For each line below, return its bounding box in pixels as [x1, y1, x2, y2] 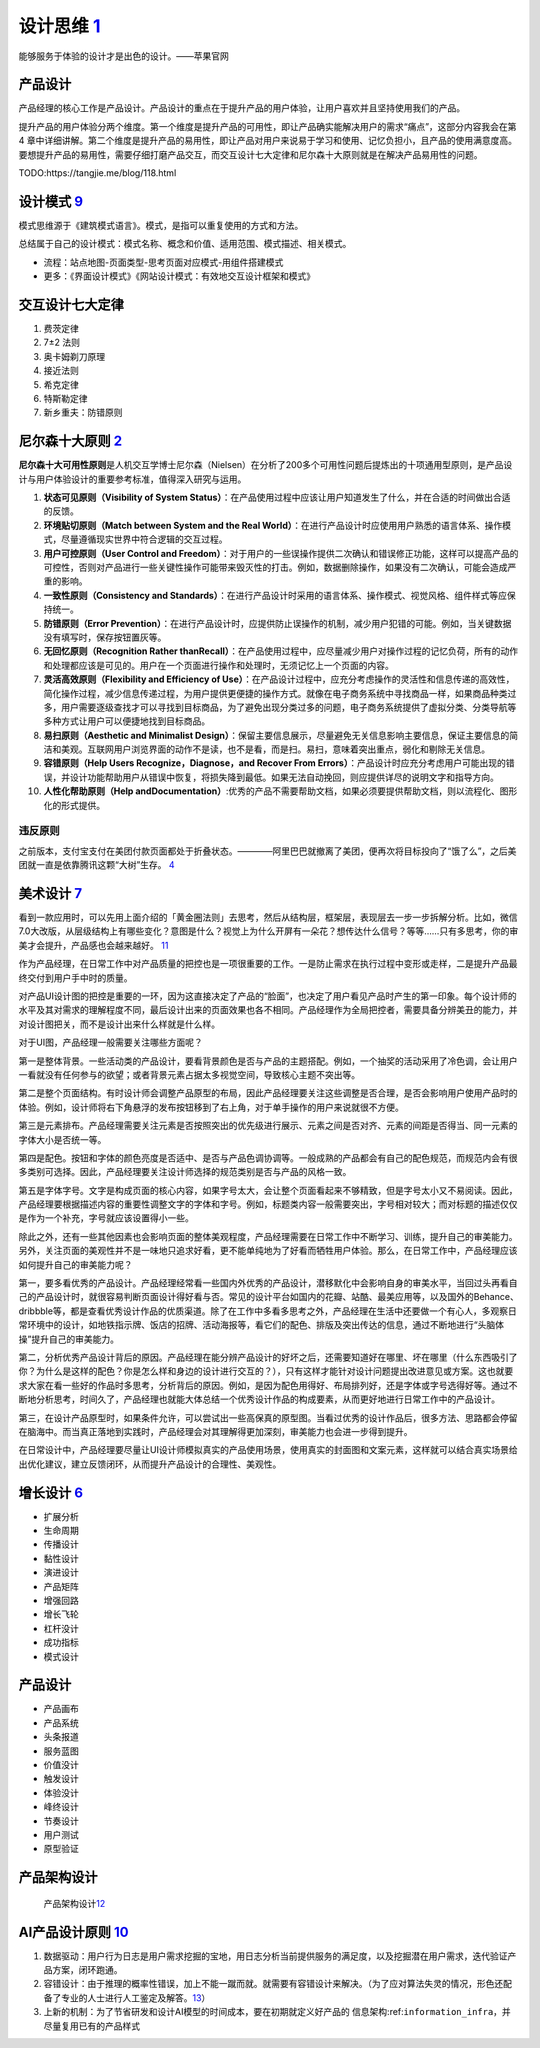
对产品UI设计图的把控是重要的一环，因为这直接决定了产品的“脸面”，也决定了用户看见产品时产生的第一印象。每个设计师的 [18, 990, 517, 1002]
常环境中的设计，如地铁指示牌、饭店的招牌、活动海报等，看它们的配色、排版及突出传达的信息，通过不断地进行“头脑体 [18, 1319, 505, 1331]
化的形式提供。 [43, 799, 105, 811]
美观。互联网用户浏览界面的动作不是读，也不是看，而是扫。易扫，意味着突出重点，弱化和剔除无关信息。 [60, 743, 490, 755]
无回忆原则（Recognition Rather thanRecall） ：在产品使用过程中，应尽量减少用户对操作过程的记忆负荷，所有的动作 [43, 645, 519, 657]
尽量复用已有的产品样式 [43, 2020, 140, 2032]
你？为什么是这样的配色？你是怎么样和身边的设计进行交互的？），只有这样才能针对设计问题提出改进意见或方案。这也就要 [18, 1365, 514, 1377]
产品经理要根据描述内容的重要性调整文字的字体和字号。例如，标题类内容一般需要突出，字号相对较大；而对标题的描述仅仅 [18, 1198, 518, 1210]
